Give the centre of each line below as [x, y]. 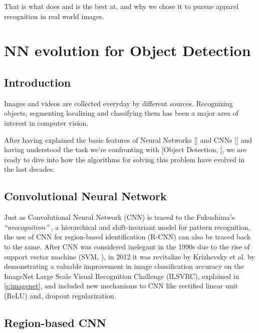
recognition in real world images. [54, 16]
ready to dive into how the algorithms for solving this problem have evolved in [124, 159]
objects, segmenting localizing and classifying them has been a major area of [121, 113]
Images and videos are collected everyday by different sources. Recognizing [118, 103]
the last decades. [30, 169]
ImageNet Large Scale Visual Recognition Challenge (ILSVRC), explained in [122, 276]
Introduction [38, 82]
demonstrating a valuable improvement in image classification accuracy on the [124, 266]
